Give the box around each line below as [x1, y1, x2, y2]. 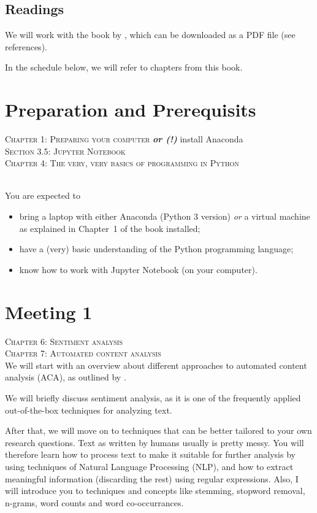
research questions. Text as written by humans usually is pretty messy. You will [5, 436, 304, 449]
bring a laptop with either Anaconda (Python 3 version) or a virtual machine [19, 210, 310, 223]
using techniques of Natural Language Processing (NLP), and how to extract [5, 460, 294, 472]
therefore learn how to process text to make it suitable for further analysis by [5, 448, 296, 461]
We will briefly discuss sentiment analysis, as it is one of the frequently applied [5, 391, 301, 404]
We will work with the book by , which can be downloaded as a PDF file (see [5, 28, 296, 41]
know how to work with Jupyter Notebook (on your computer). [19, 263, 258, 276]
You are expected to [5, 189, 80, 202]
